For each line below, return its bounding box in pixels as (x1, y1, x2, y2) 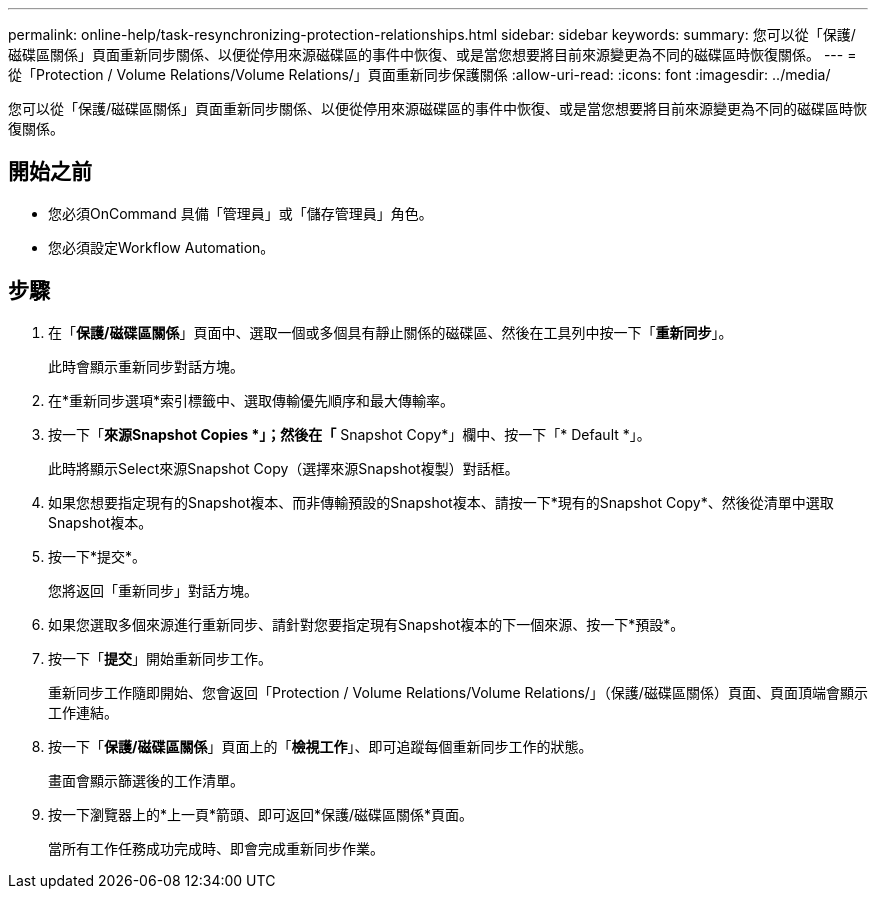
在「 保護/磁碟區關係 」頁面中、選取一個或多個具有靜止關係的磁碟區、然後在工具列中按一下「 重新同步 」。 (48, 323, 733, 341)
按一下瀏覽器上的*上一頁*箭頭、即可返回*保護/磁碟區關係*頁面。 (48, 805, 474, 823)
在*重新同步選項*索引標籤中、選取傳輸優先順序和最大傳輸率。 (48, 391, 455, 409)
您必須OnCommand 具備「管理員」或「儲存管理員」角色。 (48, 204, 433, 222)
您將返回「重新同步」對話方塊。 (48, 581, 258, 599)
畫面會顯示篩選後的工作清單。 (48, 771, 244, 789)
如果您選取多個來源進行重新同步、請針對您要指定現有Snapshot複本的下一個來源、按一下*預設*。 (48, 615, 685, 633)
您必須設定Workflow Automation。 (48, 238, 275, 256)
